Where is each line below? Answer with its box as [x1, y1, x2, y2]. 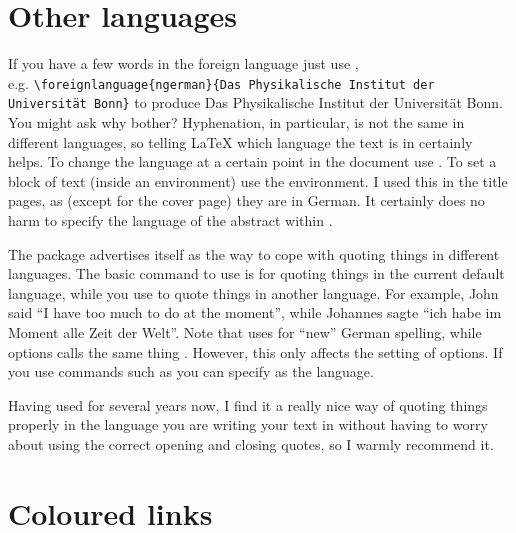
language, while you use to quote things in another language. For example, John [8, 282, 499, 303]
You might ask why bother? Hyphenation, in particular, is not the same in [8, 112, 465, 133]
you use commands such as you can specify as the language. [8, 361, 374, 382]
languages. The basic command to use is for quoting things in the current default [8, 263, 505, 284]
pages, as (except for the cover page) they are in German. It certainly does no [8, 190, 485, 211]
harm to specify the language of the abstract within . [8, 210, 333, 230]
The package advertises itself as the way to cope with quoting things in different [8, 243, 500, 264]
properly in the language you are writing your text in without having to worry [8, 414, 488, 435]
